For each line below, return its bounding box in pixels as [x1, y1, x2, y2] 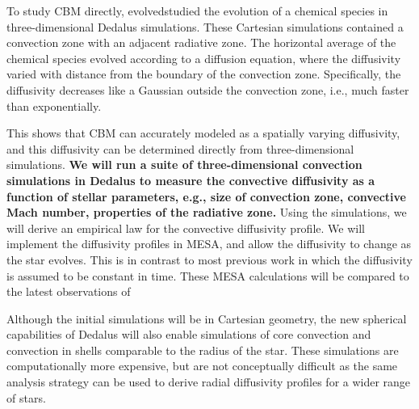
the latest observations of [6, 283, 131, 300]
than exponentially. [6, 97, 102, 114]
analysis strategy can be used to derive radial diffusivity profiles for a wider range [6, 373, 411, 390]
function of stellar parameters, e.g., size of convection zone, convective [6, 188, 406, 204]
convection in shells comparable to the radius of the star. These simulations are [6, 341, 399, 358]
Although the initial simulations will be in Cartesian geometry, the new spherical [6, 310, 407, 327]
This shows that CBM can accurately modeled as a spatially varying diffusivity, [6, 124, 400, 141]
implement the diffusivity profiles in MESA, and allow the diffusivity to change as [6, 235, 412, 252]
